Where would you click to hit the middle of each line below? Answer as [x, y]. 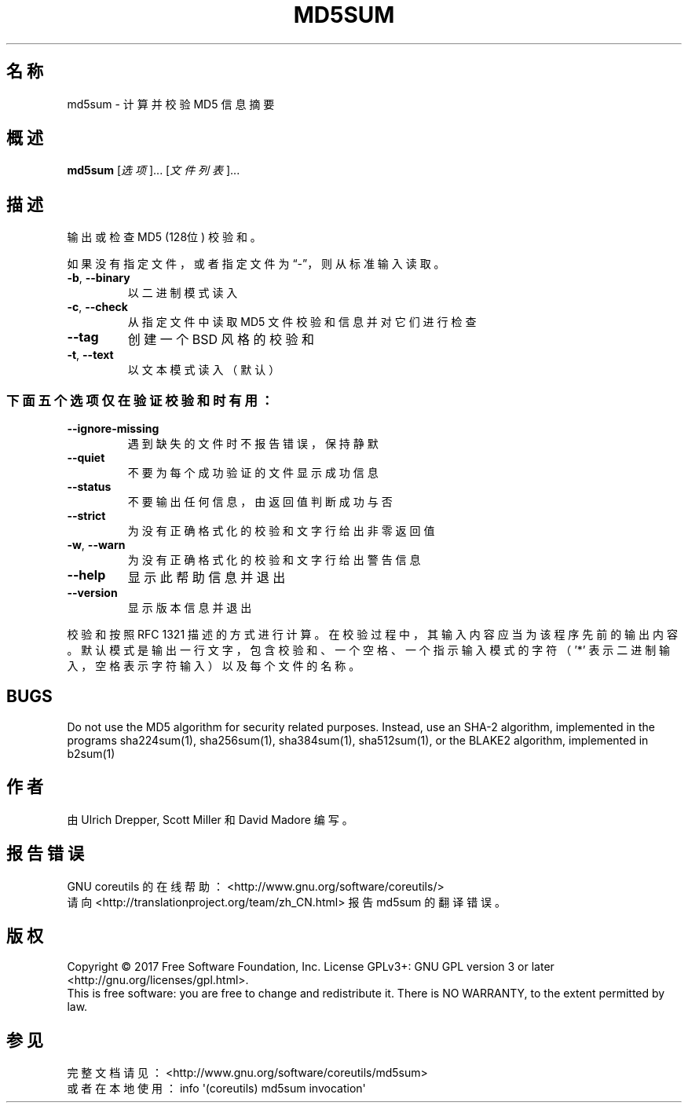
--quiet [86, 458]
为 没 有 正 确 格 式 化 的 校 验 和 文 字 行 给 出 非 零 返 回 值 [281, 531]
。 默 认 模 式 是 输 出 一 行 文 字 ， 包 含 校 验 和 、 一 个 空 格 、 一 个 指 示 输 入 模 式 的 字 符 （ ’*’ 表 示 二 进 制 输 [369, 650]
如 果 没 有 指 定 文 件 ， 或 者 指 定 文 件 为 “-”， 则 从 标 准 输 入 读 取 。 [256, 264]
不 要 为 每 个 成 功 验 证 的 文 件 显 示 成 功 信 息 [253, 473]
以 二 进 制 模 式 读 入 [183, 293]
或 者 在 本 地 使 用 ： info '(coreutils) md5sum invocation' [216, 1089]
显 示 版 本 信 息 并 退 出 [190, 608]
